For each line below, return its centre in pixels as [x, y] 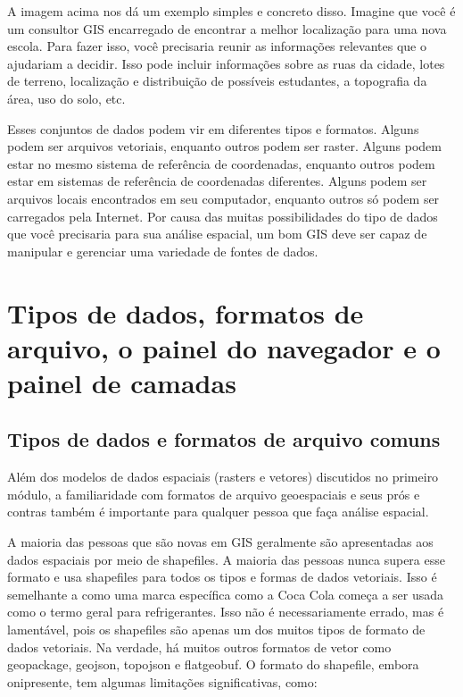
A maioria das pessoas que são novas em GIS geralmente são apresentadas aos [220, 542]
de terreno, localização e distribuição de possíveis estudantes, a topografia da [217, 81]
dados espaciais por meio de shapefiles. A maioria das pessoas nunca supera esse [226, 559]
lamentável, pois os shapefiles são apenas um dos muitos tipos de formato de [216, 630]
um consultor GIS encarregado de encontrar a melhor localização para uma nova [227, 28]
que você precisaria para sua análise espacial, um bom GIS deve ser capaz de [217, 234]
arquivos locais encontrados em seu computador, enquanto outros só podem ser [223, 198]
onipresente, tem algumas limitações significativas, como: [162, 681]
